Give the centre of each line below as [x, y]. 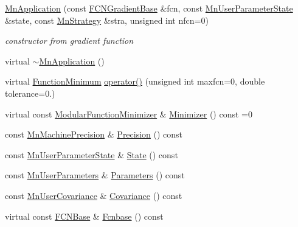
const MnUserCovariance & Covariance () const [94, 195]
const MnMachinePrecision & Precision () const [94, 134]
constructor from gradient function [69, 40]
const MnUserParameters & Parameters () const [95, 175]
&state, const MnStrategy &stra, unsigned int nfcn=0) [107, 20]
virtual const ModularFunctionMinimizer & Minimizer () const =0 [129, 113]
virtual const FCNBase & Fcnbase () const [84, 216]
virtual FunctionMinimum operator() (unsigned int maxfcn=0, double [135, 81]
